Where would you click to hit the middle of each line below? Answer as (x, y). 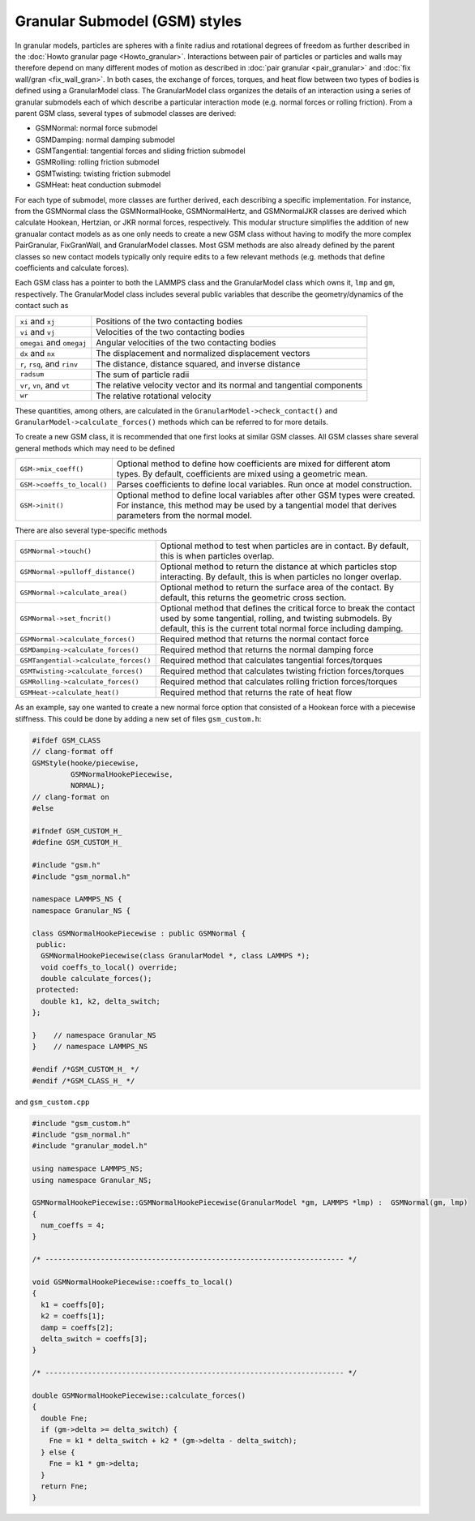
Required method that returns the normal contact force (265, 639)
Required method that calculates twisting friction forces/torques (282, 671)
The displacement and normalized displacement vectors (203, 353)
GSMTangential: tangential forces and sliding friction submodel (141, 151)
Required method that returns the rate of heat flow (256, 692)
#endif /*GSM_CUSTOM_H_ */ (86, 1069)
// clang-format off (73, 752)
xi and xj (38, 321)
